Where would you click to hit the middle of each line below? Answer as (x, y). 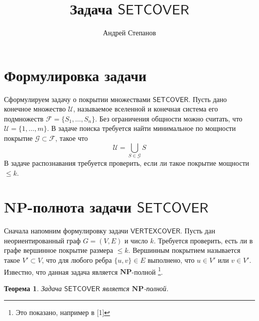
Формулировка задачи (75, 75)
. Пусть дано (208, 99)
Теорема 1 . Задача (33, 288)
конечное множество (35, 109)
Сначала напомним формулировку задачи (66, 231)
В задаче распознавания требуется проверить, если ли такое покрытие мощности (127, 162)
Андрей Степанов (129, 33)
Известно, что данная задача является (61, 271)
